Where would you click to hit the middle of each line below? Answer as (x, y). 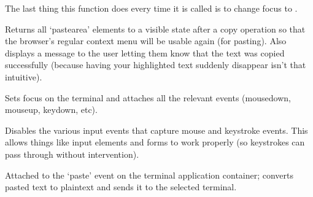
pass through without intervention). (72, 154)
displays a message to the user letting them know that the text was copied (145, 52)
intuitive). (24, 76)
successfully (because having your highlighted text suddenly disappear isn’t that (156, 65)
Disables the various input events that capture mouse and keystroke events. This (156, 130)
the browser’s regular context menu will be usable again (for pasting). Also (146, 41)
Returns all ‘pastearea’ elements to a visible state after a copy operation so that (155, 29)
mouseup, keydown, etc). (51, 110)
